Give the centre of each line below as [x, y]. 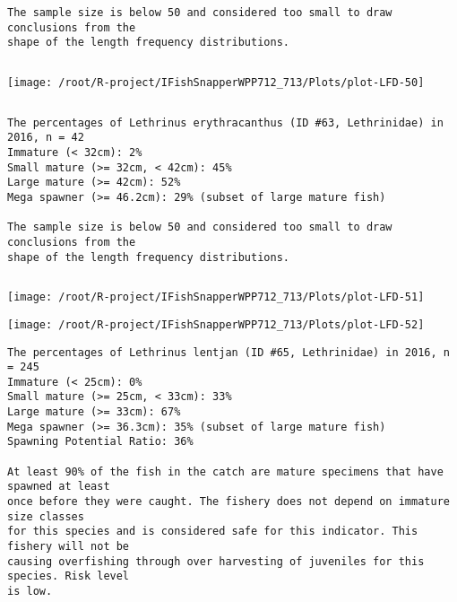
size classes [46, 516]
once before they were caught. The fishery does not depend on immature [228, 502]
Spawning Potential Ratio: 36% [100, 442]
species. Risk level [69, 576]
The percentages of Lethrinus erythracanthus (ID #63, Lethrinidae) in [225, 122]
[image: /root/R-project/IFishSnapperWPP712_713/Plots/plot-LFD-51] [216, 297]
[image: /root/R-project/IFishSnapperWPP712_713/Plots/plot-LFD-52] [216, 324]
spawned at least [59, 487]
